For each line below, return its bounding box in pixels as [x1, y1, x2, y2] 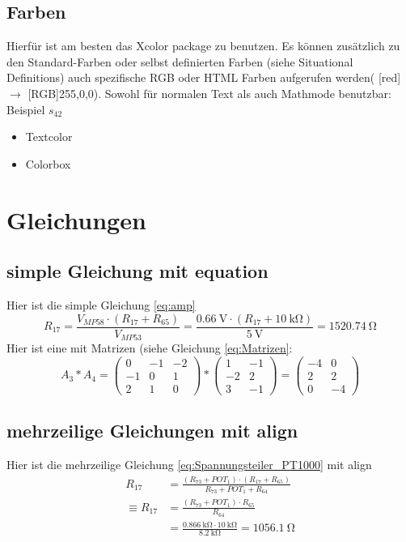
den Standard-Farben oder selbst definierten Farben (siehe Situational [6, 53, 353, 70]
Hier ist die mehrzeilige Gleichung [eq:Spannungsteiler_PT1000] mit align [6, 456, 372, 472]
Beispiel [6, 100, 45, 117]
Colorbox [25, 155, 71, 172]
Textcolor [25, 128, 73, 145]
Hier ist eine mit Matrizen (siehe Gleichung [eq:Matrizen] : [6, 339, 293, 356]
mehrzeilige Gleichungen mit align [6, 418, 298, 443]
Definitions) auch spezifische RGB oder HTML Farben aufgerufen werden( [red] [6, 69, 401, 86]
